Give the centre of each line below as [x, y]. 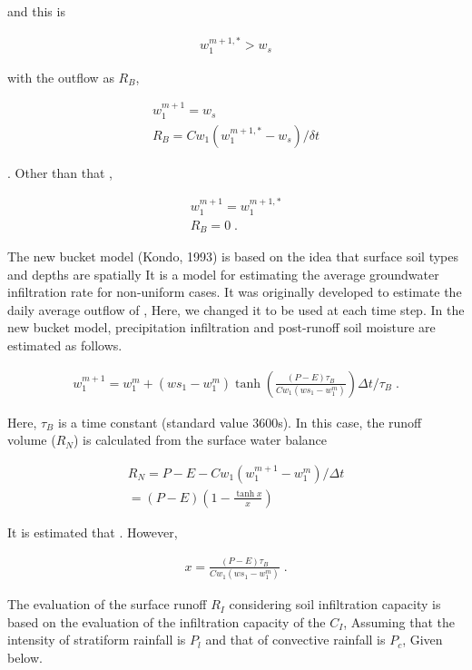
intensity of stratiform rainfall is [97, 640]
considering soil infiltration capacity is [335, 604]
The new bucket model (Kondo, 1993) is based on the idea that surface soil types [233, 256]
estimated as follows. [65, 345]
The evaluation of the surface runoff [107, 604]
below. [25, 657]
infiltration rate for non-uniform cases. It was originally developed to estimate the [235, 292]
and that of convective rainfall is [295, 640]
